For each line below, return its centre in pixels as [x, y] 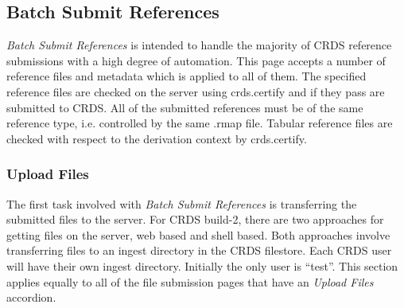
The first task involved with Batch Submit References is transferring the [182, 203]
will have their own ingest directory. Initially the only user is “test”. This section [202, 265]
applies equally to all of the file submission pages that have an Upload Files [190, 281]
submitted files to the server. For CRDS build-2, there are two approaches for [195, 219]
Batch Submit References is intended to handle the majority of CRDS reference [199, 45]
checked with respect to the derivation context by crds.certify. [157, 138]
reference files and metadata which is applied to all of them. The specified [186, 76]
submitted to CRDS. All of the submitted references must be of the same [185, 107]
